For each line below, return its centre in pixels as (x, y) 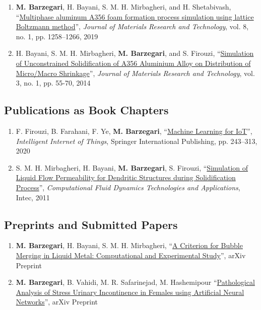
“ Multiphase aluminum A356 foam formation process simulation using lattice (135, 16)
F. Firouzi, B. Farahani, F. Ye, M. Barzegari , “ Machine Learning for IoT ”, (134, 131)
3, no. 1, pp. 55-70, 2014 (53, 83)
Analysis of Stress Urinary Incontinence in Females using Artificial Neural (130, 292)
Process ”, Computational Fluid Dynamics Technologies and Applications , (128, 187)
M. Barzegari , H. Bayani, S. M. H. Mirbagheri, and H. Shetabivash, (123, 7)
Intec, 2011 (33, 197)
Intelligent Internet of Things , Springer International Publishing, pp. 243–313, (137, 141)
